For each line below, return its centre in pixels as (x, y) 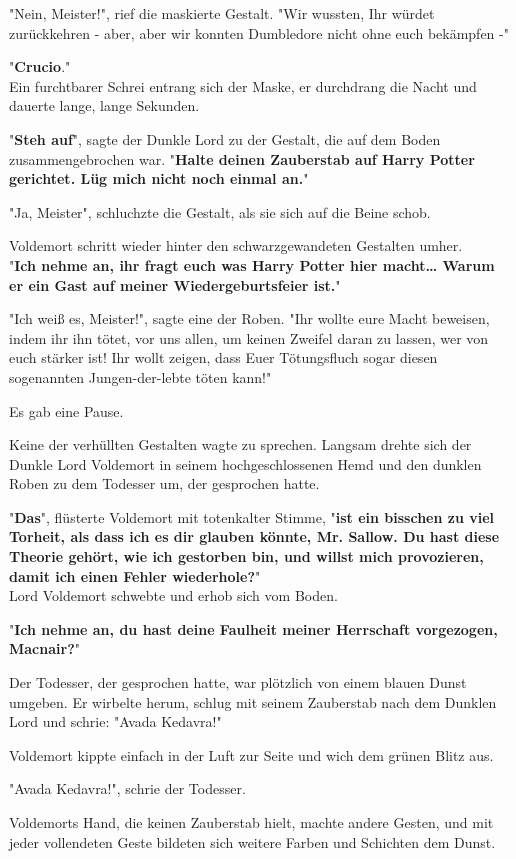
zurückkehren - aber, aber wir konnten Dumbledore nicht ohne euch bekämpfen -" (259, 32)
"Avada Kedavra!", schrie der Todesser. (127, 788)
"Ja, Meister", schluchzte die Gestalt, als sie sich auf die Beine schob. (220, 211)
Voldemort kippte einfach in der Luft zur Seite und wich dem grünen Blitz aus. (251, 754)
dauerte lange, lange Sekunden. (104, 105)
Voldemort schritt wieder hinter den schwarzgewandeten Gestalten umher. (236, 245)
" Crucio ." (40, 66)
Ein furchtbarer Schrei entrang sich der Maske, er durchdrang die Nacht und (243, 85)
